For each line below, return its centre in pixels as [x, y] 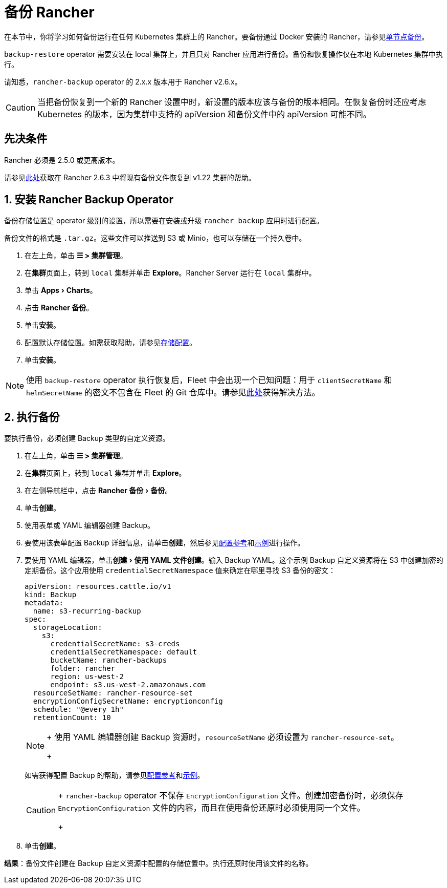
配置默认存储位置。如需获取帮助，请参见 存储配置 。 [110, 343]
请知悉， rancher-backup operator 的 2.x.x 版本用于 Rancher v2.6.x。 [123, 81]
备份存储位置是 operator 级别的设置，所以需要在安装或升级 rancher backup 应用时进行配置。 [164, 221]
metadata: [44, 603]
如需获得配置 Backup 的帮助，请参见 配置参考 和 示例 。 [115, 775]
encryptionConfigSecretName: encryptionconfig [128, 701]
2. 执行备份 [32, 417]
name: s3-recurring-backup [87, 611]
